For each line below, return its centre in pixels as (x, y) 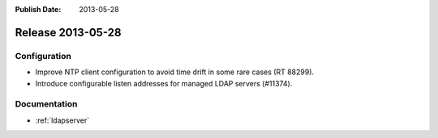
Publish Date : (38, 9)
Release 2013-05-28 (68, 32)
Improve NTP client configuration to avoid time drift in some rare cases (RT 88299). (175, 72)
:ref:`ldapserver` (62, 120)
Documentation (46, 104)
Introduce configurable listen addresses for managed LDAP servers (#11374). (164, 83)
